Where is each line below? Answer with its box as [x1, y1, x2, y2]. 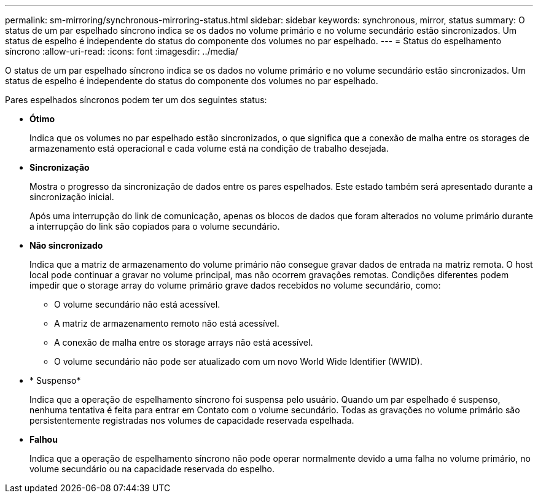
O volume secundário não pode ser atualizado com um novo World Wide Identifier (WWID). [54, 356, 423, 367]
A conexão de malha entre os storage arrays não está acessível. [54, 337, 313, 348]
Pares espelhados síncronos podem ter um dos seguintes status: [5, 95, 267, 105]
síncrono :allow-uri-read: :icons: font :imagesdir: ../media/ [5, 46, 238, 56]
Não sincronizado [29, 240, 103, 251]
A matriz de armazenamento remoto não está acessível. [54, 318, 279, 329]
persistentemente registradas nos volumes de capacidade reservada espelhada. [29, 415, 354, 426]
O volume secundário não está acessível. [54, 299, 220, 309]
